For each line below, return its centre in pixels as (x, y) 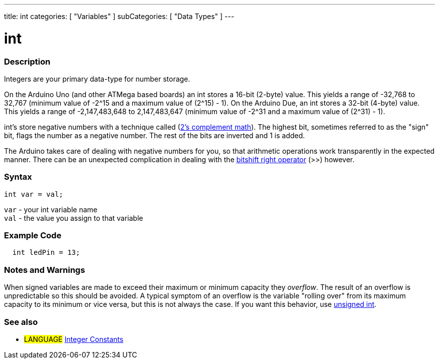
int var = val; (34, 194)
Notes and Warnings (45, 270)
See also (21, 322)
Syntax (18, 177)
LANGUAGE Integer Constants (74, 339)
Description (27, 61)
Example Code (33, 235)
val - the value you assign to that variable (74, 218)
